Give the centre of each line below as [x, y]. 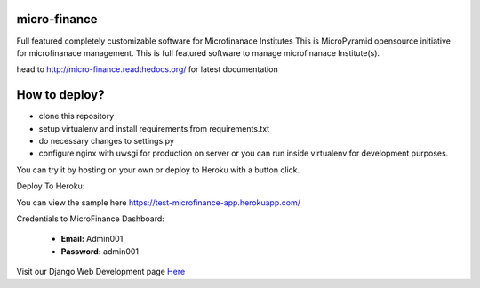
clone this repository [76, 116]
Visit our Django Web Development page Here [101, 272]
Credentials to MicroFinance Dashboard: [90, 219]
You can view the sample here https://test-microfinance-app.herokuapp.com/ [159, 202]
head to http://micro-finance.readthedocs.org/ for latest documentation [148, 69]
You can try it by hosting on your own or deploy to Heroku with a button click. [158, 170]
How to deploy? [61, 95]
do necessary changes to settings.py [107, 140]
